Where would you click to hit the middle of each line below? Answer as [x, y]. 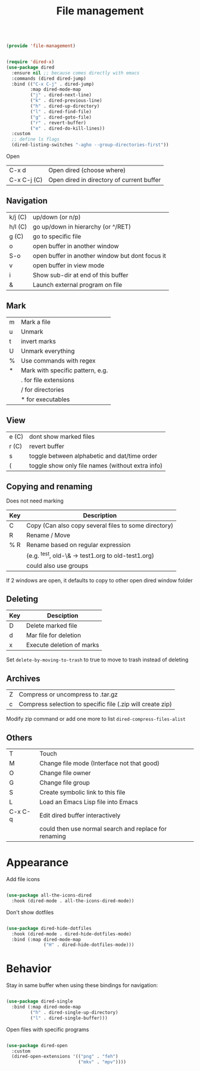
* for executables [45, 399]
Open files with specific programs [48, 1029]
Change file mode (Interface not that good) [99, 763]
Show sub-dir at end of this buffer [80, 275]
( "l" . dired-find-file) [61, 111]
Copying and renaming [49, 486]
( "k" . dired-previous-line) [66, 101]
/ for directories [42, 389]
